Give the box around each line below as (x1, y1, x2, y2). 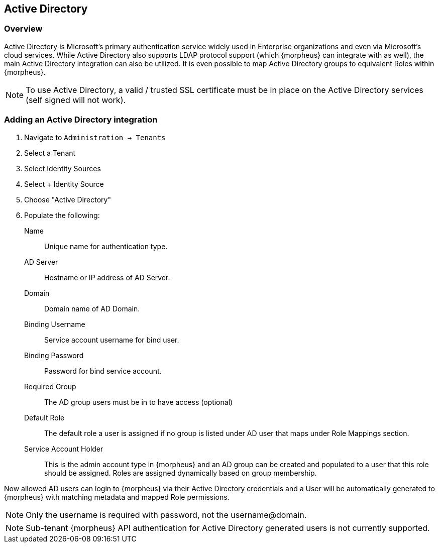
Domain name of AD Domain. (44, 304, 140, 313)
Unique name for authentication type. (44, 242, 168, 251)
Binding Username (24, 319, 85, 329)
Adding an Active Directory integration (4, 115, 158, 125)
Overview (4, 24, 43, 34)
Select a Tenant (24, 148, 76, 157)
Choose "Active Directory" (24, 195, 111, 204)
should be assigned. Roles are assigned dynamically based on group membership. (44, 468, 317, 477)
